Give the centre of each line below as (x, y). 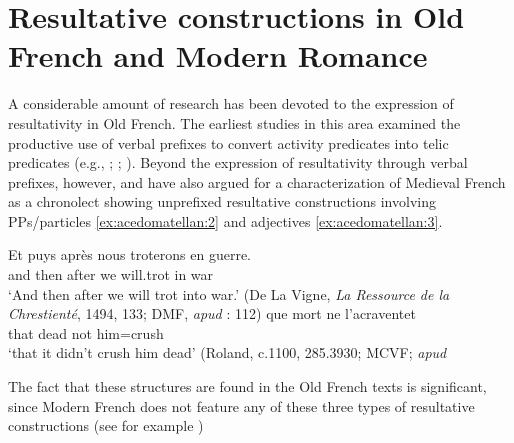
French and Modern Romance (218, 55)
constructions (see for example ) (106, 425)
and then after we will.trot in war (111, 274)
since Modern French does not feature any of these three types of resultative (241, 405)
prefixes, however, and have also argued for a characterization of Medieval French (257, 181)
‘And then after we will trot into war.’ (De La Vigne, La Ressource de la (229, 293)
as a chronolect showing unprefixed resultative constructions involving (222, 201)
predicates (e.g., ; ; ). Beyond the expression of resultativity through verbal (238, 162)
